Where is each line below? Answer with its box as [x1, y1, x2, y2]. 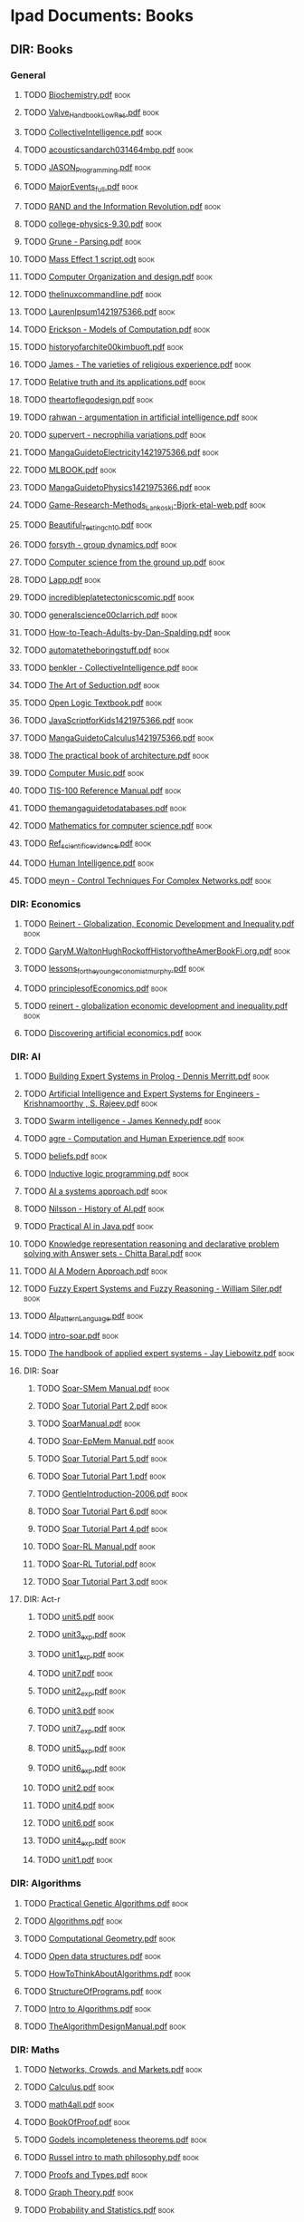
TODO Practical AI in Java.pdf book [23, 1221, 154, 1232]
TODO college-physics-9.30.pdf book [23, 218, 162, 229]
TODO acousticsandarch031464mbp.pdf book [23, 144, 194, 155]
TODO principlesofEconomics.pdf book [23, 983, 168, 994]
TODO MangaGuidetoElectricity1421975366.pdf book [23, 447, 220, 458]
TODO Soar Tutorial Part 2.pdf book [36, 1400, 168, 1411]
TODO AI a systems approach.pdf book [23, 1186, 168, 1197]
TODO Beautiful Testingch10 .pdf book [23, 519, 153, 532]
